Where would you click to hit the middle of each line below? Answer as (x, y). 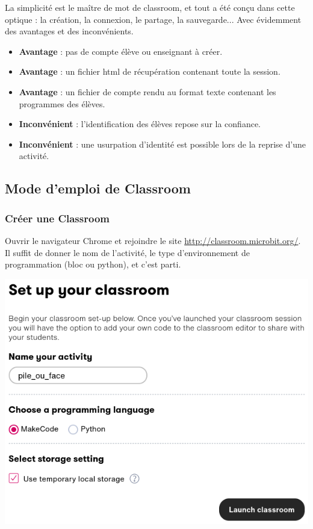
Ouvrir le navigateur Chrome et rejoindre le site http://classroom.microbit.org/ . (153, 240)
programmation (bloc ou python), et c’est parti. (93, 264)
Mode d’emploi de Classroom (98, 188)
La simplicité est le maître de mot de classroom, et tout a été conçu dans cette (150, 7)
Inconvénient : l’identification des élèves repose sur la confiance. (140, 124)
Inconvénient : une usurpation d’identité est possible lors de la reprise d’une (162, 144)
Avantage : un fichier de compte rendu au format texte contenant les (147, 91)
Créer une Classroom (57, 218)
